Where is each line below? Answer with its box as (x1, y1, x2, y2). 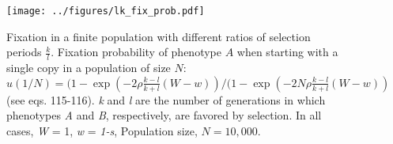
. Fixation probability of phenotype (51, 44, 221, 60)
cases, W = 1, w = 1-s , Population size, (6, 122, 198, 138)
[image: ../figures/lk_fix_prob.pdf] (6, 6, 205, 17)
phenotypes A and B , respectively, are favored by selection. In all (6, 107, 322, 123)
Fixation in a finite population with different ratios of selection (6, 28, 311, 44)
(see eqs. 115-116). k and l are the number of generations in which (6, 91, 326, 108)
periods (6, 44, 42, 60)
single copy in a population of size (6, 59, 171, 76)
